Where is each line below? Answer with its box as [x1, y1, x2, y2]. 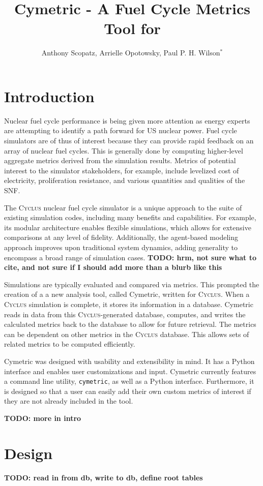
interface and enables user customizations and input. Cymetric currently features [4, 366, 256, 376]
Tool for [104, 18, 161, 39]
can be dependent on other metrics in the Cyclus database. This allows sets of [4, 328, 249, 339]
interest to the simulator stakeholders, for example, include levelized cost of [4, 165, 239, 175]
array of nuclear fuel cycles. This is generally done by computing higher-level [4, 145, 243, 156]
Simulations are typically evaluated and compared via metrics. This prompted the [4, 279, 259, 289]
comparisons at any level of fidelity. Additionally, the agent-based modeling [4, 232, 238, 242]
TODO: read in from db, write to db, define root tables [4, 472, 203, 482]
